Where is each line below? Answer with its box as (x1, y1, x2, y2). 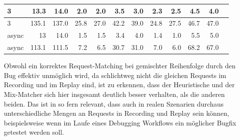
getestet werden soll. (4, 127, 64, 137)
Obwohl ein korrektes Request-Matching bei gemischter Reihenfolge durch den (4, 61, 236, 71)
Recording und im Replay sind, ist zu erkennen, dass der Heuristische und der (4, 79, 235, 90)
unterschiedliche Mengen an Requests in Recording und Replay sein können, (4, 108, 229, 118)
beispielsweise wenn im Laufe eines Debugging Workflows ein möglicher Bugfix (4, 117, 237, 127)
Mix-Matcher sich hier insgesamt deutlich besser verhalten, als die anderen (4, 89, 225, 99)
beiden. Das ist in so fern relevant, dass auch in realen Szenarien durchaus (4, 98, 224, 109)
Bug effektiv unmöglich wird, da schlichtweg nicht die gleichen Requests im (4, 70, 226, 80)
